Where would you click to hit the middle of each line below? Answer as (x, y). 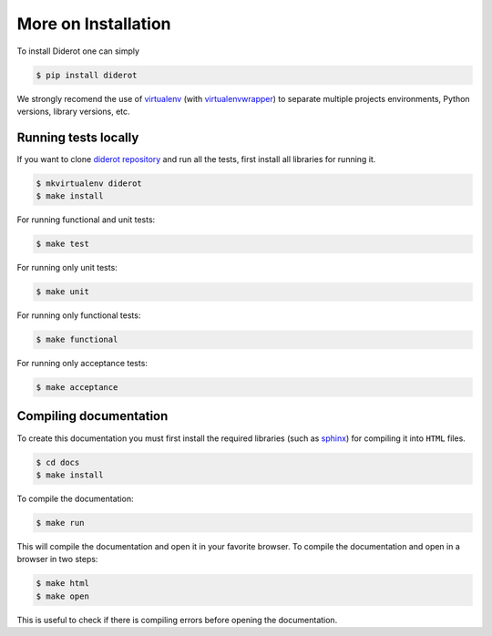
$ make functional (77, 340)
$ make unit (63, 292)
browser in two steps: (57, 559)
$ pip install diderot (87, 75)
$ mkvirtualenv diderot (89, 183)
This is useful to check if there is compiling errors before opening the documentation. (177, 620)
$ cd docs (58, 462)
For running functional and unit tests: (86, 220)
